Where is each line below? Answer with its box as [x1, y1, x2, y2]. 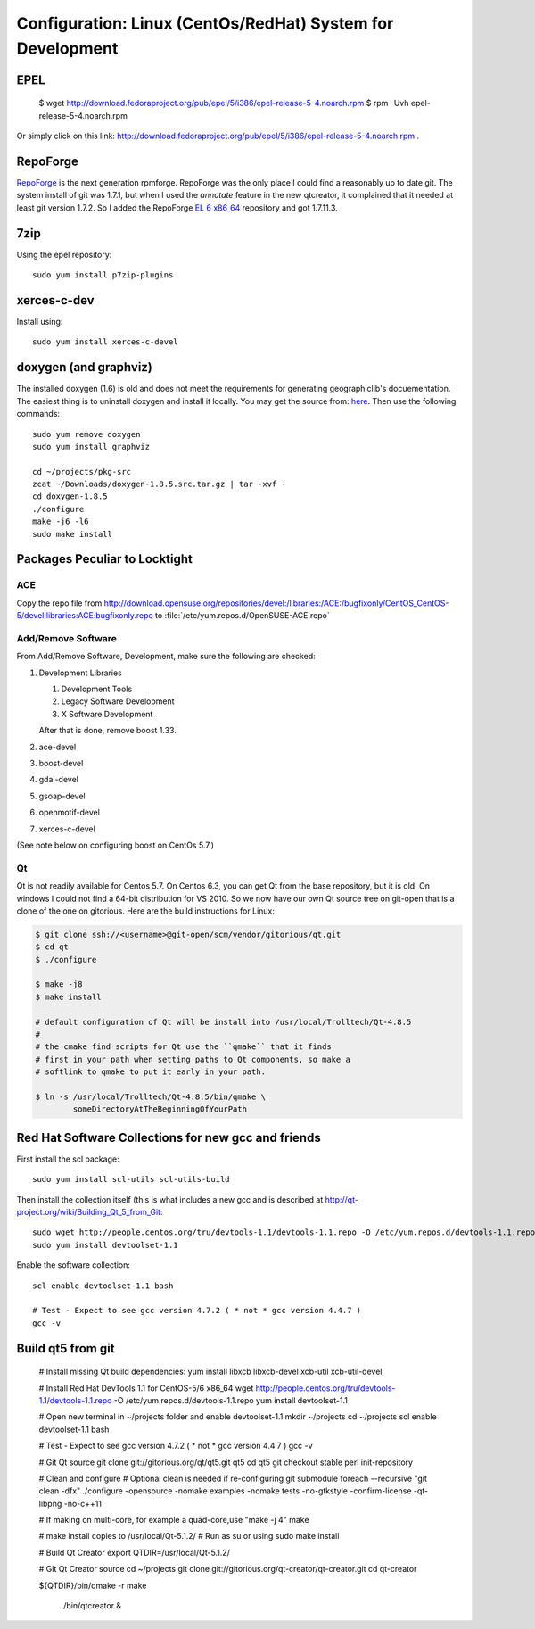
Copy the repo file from [16, 598, 103, 608]
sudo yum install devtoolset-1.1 [32, 1240, 178, 1250]
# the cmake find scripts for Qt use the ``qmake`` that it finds [35, 1042, 332, 1052]
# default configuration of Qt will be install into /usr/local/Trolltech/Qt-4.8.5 [35, 1017, 412, 1027]
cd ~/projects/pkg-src [32, 467, 132, 476]
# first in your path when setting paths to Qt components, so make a [35, 1054, 351, 1064]
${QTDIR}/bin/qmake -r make [38, 1580, 147, 1591]
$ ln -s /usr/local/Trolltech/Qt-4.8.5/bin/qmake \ [35, 1091, 267, 1102]
